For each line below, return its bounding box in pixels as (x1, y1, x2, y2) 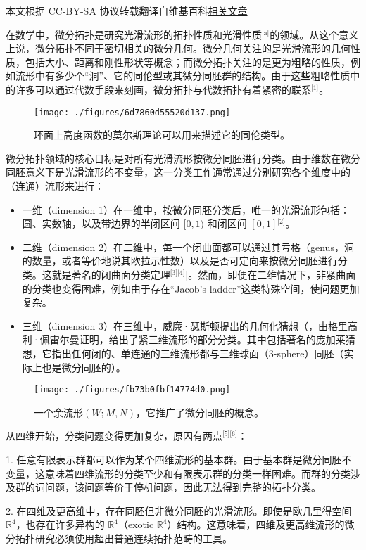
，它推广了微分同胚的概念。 (136, 404, 264, 419)
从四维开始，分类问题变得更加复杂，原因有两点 (6, 428, 222, 443)
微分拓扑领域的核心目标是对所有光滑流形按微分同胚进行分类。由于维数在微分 (6, 151, 360, 165)
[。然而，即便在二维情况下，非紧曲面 (185, 267, 356, 281)
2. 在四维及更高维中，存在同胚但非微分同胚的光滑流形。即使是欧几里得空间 (6, 503, 352, 518)
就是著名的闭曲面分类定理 (51, 267, 170, 281)
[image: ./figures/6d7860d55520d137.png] (34, 107, 231, 117)
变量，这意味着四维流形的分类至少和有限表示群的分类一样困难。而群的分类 (6, 466, 351, 480)
